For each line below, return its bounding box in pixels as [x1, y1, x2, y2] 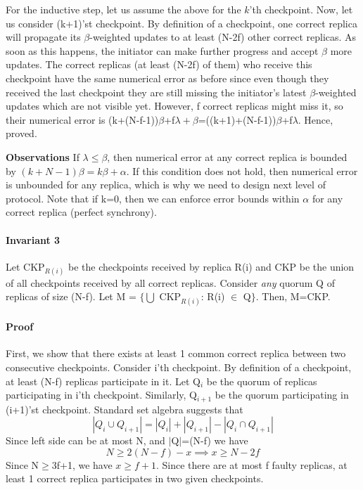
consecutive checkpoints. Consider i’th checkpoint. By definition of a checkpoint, [6, 360, 352, 375]
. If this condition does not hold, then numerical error [126, 163, 358, 178]
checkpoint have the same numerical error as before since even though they [6, 70, 329, 85]
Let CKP [6, 259, 45, 273]
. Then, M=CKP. [255, 289, 331, 304]
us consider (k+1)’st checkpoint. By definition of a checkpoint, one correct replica [6, 15, 357, 30]
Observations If [6, 149, 79, 164]
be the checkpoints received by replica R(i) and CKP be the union [68, 259, 355, 273]
